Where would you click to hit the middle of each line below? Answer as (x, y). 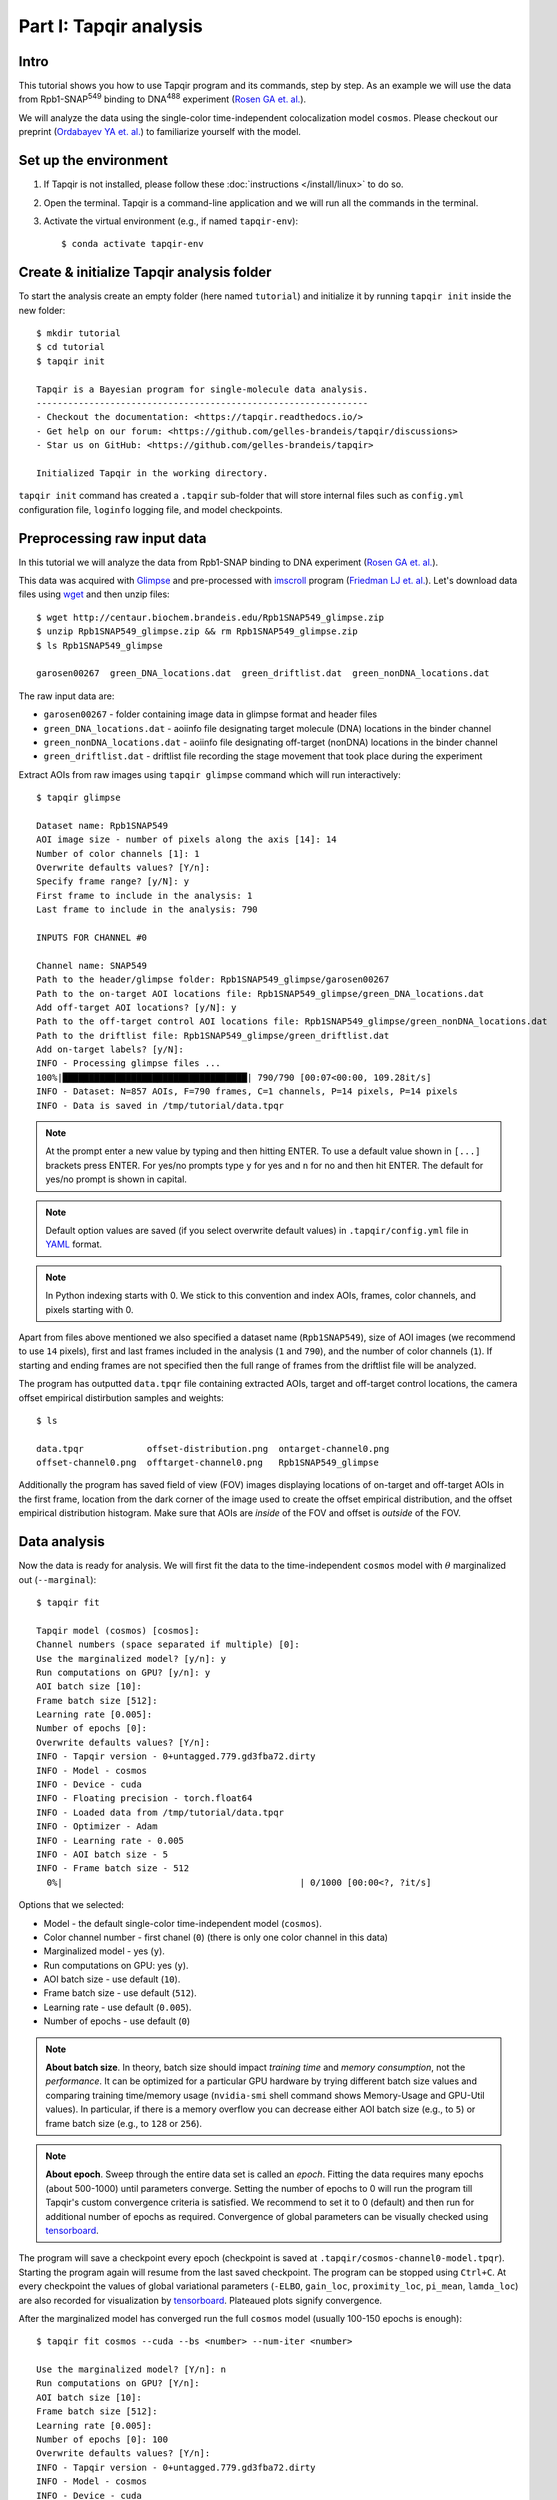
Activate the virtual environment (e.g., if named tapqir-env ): (171, 221)
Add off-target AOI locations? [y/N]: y (136, 1007)
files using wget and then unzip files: (94, 594)
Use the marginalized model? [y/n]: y (131, 1658)
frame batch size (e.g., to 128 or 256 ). (124, 2123)
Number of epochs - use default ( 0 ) (117, 2021)
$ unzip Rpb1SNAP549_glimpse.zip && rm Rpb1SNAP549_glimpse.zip (197, 631)
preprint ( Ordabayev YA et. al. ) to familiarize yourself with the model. (160, 132)
